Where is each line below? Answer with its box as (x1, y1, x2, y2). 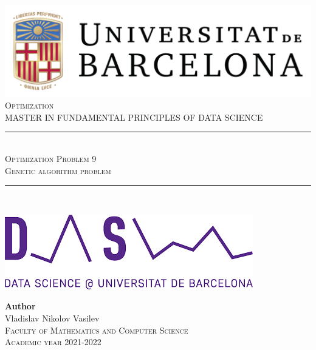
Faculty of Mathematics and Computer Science (5, 323, 188, 336)
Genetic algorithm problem (5, 164, 111, 177)
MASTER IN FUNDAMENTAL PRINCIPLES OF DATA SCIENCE (5, 110, 263, 123)
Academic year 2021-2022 (5, 335, 101, 348)
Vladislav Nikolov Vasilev (5, 311, 100, 324)
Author (5, 300, 36, 312)
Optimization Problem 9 (5, 152, 97, 164)
